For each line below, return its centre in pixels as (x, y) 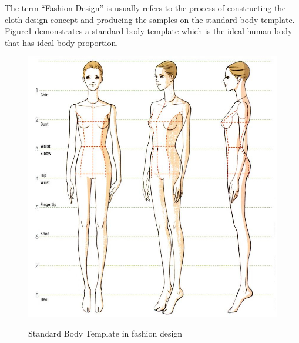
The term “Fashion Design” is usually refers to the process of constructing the (145, 8)
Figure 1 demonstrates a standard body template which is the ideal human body (149, 31)
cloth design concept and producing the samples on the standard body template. (150, 19)
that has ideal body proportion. (62, 42)
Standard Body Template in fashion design (105, 333)
